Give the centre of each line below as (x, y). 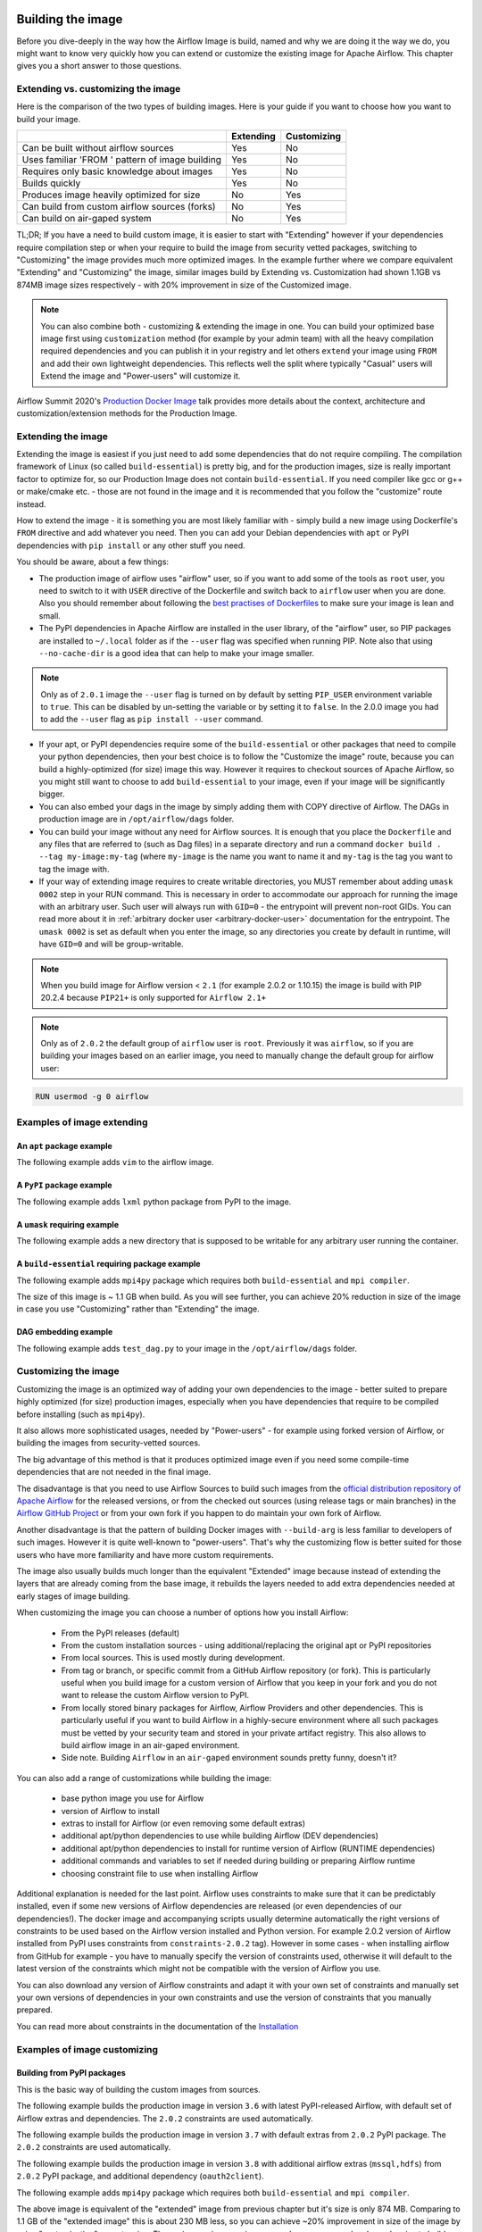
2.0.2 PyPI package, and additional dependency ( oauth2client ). (140, 2176)
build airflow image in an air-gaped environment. (150, 1745)
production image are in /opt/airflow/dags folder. (137, 819)
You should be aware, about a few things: (93, 562)
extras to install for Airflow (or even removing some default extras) (183, 1823)
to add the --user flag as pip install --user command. (152, 720)
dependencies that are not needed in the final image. (114, 1472)
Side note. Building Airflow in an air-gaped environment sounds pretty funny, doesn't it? (229, 1758)
